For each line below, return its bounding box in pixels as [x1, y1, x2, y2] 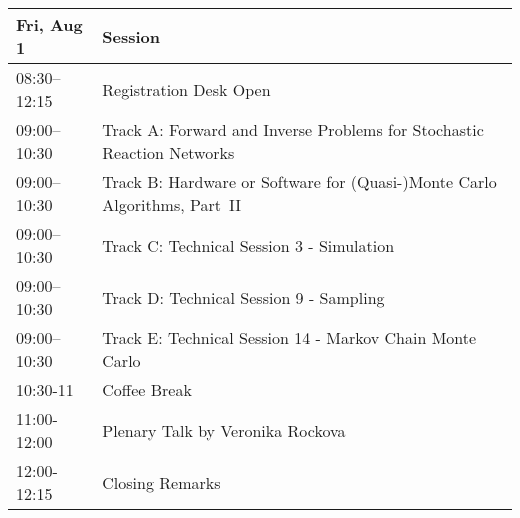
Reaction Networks [102, 141, 235, 164]
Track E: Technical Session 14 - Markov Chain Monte [102, 326, 477, 349]
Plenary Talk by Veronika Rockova [102, 418, 346, 442]
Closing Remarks [102, 470, 221, 494]
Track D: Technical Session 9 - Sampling [102, 285, 385, 309]
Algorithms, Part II [102, 193, 241, 216]
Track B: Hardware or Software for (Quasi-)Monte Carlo [102, 170, 497, 193]
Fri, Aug [16, 13, 83, 36]
